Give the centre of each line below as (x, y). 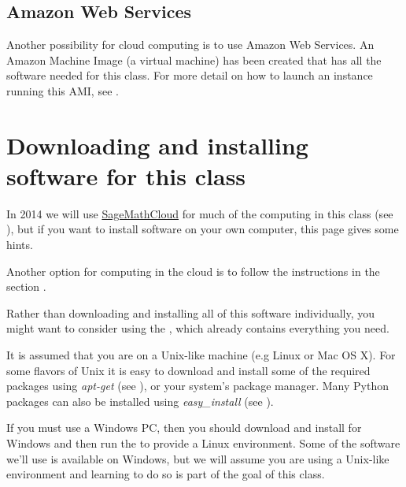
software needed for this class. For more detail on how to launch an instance (190, 75)
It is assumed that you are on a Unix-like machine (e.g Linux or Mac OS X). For (201, 355)
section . (26, 286)
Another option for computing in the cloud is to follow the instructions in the (193, 271)
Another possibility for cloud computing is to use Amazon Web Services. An (190, 45)
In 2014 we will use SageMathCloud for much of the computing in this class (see (200, 213)
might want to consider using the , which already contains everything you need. (198, 328)
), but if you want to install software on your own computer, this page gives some (203, 229)
